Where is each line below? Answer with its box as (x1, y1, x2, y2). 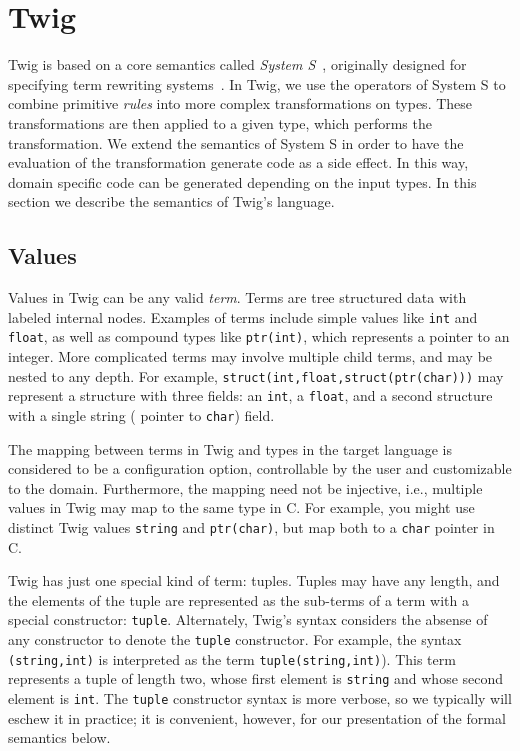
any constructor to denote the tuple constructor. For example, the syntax (8, 629, 462, 650)
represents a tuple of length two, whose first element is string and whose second (8, 668, 504, 689)
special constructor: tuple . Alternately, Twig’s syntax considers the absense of (8, 609, 488, 630)
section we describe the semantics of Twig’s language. (8, 191, 335, 212)
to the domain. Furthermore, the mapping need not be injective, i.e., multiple (8, 477, 483, 498)
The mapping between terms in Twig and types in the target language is (8, 438, 453, 459)
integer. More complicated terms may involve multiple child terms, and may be (8, 345, 493, 366)
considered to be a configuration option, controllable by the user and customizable (8, 458, 512, 479)
